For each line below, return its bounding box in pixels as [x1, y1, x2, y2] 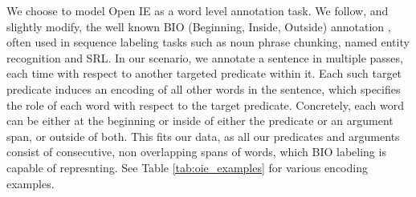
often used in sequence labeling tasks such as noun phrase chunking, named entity [6, 34, 410, 50]
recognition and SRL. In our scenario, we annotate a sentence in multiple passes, [6, 49, 403, 66]
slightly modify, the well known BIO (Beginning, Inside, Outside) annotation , [6, 18, 391, 34]
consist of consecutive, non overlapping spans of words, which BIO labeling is [6, 143, 386, 160]
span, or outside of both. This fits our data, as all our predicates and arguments [6, 127, 400, 144]
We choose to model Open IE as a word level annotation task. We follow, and [6, 2, 389, 18]
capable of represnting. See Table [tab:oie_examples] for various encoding [6, 159, 368, 175]
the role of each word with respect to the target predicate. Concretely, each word [6, 96, 404, 113]
